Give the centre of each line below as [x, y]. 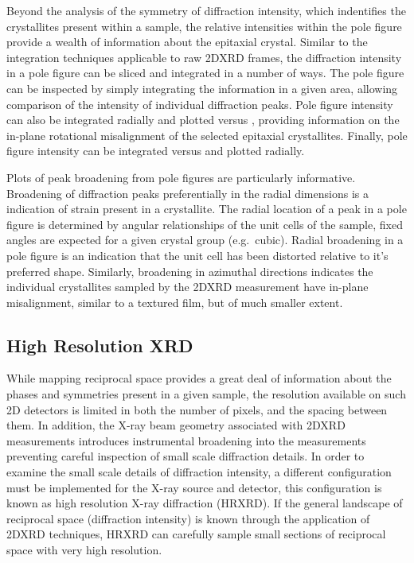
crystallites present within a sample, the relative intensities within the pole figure [204, 26]
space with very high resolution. [84, 550]
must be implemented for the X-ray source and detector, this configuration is [194, 487]
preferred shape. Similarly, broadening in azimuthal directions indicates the [190, 271]
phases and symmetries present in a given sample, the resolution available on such [206, 394]
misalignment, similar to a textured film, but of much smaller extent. [175, 302]
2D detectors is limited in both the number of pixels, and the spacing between [197, 409]
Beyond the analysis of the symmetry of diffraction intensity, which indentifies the [206, 10]
